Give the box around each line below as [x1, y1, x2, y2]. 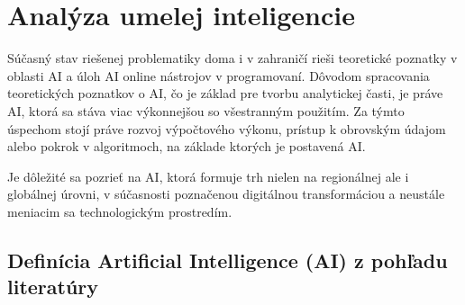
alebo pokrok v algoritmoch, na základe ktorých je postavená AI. [7, 137, 366, 156]
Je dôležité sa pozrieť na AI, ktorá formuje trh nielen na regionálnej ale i [7, 166, 409, 185]
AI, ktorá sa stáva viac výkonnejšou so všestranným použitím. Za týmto [7, 101, 405, 120]
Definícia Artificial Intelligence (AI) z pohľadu [7, 246, 448, 274]
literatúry [7, 273, 99, 301]
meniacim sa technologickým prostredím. [7, 202, 232, 220]
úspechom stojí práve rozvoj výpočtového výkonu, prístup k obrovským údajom [7, 119, 446, 138]
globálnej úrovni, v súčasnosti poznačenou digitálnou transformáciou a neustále [7, 184, 445, 203]
